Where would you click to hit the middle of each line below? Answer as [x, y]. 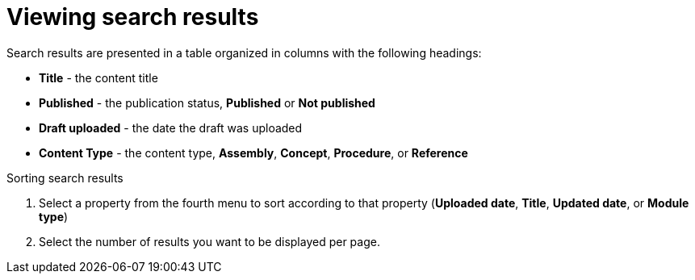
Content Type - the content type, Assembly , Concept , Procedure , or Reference [253, 153]
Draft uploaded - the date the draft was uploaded [171, 127]
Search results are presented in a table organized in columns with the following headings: [244, 52]
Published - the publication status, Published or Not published [207, 102]
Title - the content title [98, 77]
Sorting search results [65, 178]
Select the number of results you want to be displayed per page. [209, 241]
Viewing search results [133, 17]
